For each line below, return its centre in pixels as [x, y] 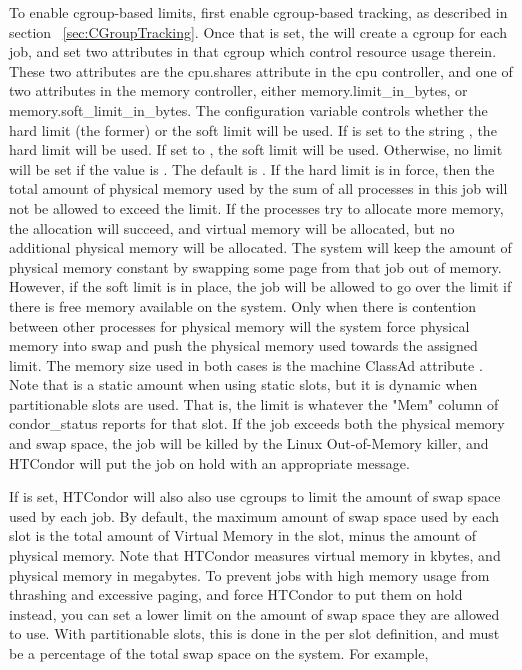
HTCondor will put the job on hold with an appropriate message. [209, 462]
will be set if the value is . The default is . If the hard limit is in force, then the [252, 168]
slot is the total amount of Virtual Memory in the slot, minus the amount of [243, 535]
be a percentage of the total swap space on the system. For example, [219, 653]
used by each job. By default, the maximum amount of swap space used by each [254, 515]
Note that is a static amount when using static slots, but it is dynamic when [243, 384]
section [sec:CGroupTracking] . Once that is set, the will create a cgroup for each [258, 31]
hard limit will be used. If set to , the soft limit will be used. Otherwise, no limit [256, 149]
